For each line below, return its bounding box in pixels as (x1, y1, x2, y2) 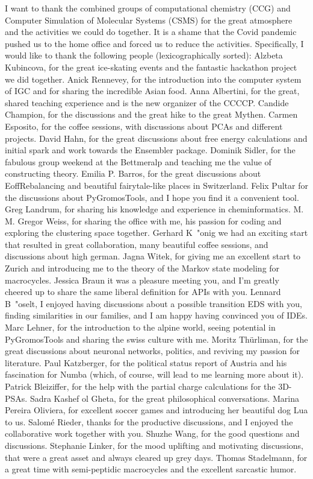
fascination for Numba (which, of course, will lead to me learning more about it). (5, 368, 304, 381)
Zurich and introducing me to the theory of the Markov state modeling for (5, 262, 280, 274)
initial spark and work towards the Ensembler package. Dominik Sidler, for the (5, 144, 296, 156)
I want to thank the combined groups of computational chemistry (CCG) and (5, 2, 291, 14)
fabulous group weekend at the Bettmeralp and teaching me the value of (5, 155, 271, 168)
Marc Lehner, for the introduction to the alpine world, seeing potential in (5, 321, 276, 334)
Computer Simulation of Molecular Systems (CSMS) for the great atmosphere (5, 13, 293, 26)
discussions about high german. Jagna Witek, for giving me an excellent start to (5, 250, 301, 262)
